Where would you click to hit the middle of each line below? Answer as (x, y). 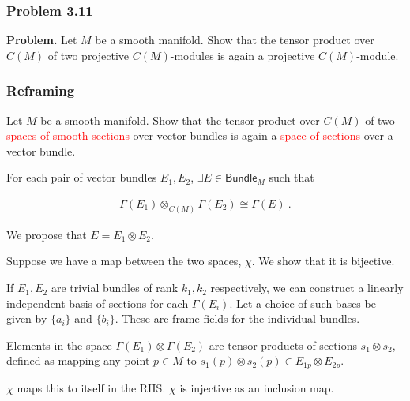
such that (292, 177)
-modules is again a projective (243, 55)
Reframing (41, 90)
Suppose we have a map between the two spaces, (124, 261)
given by (27, 319)
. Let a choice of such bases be (303, 303)
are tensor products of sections (283, 345)
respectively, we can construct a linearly (307, 288)
